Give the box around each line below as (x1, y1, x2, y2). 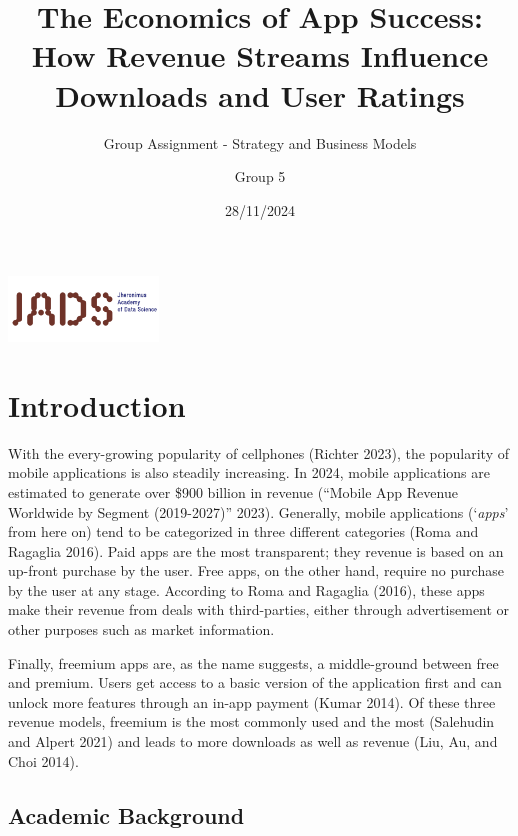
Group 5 (234, 166, 286, 187)
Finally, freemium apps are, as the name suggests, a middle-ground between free (8, 652, 499, 673)
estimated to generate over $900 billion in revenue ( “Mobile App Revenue (8, 481, 458, 502)
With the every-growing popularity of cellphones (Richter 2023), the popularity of (8, 442, 510, 463)
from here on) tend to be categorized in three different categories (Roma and (8, 521, 479, 542)
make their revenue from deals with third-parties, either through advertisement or (8, 599, 510, 620)
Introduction (8, 384, 186, 425)
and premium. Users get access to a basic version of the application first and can (8, 672, 502, 693)
